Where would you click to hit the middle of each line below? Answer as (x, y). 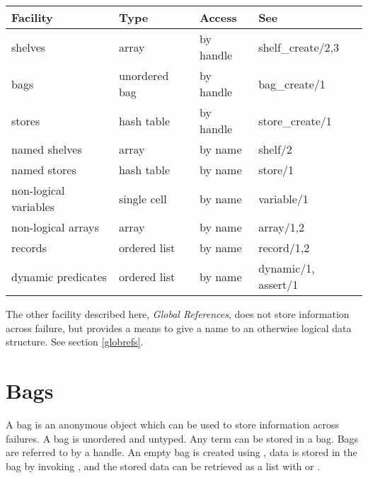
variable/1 (283, 198)
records (29, 247)
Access (218, 17)
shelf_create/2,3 (299, 47)
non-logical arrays (55, 227)
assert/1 (278, 284)
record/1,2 (284, 247)
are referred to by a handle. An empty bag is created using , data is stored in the (182, 452)
